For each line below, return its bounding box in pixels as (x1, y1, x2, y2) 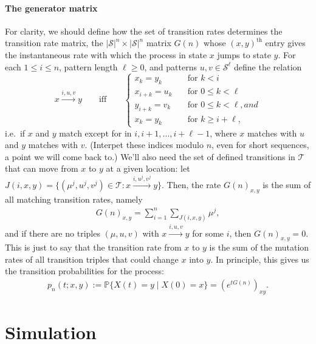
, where (210, 126, 237, 139)
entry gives (265, 36, 306, 49)
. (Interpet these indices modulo (84, 138, 204, 151)
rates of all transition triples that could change (5, 252, 179, 265)
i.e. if (5, 126, 26, 139)
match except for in (59, 126, 132, 139)
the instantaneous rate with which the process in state (5, 48, 207, 61)
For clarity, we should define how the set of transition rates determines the (5, 24, 283, 37)
